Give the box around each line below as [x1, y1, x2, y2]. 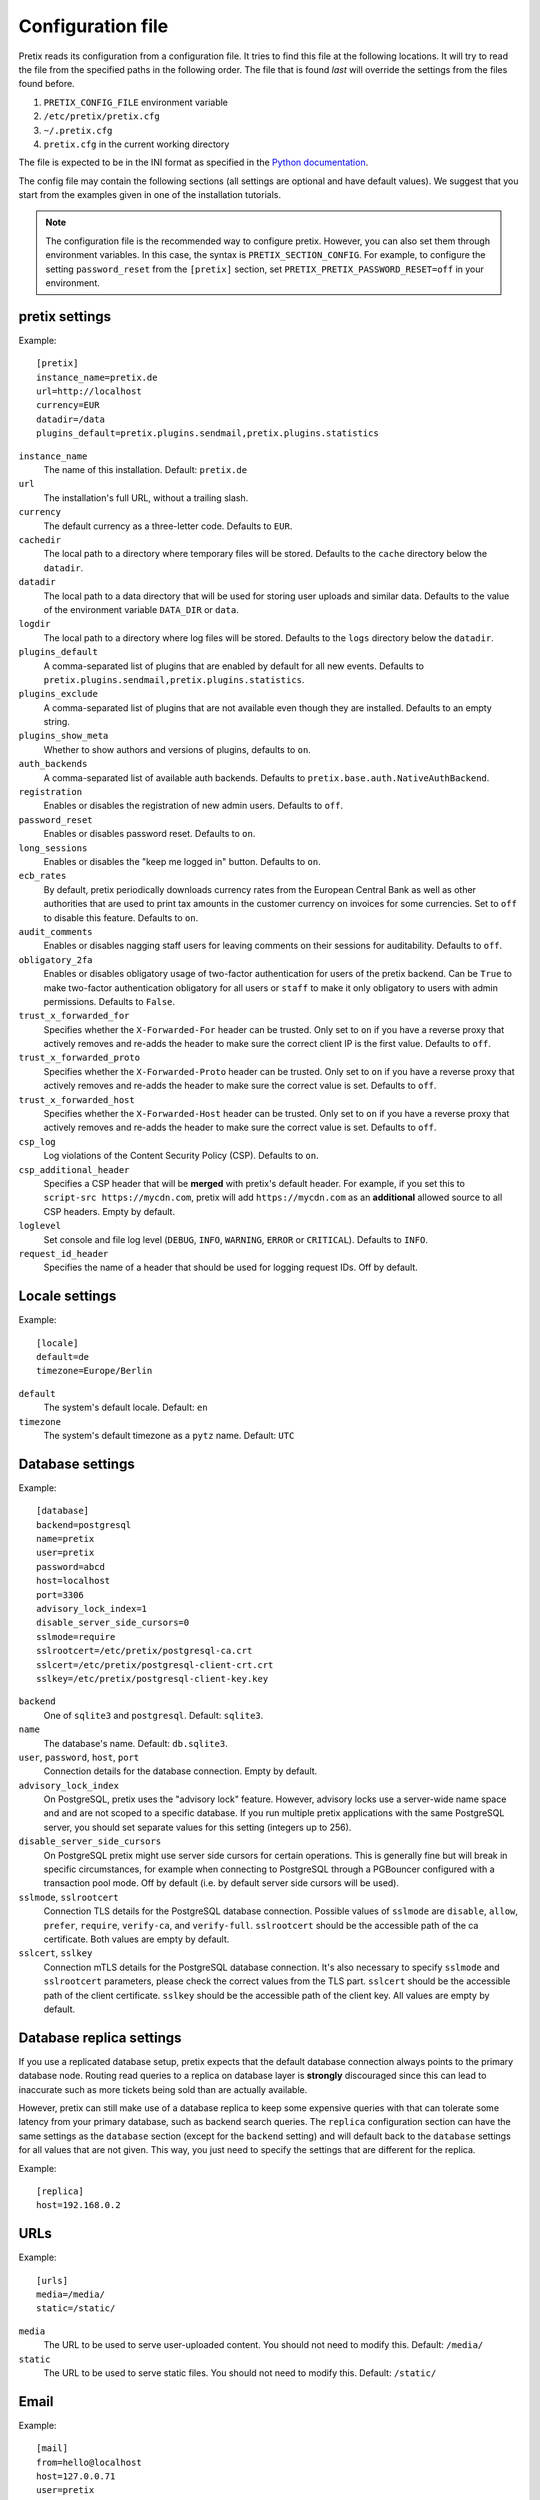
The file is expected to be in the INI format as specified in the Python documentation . [18, 156, 369, 169]
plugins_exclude [18, 688, 99, 700]
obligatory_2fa [18, 954, 94, 965]
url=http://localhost [36, 386, 142, 397]
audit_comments [18, 926, 94, 937]
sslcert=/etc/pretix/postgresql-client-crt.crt [36, 1659, 274, 1670]
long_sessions [18, 842, 88, 854]
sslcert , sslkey [18, 1947, 93, 1959]
